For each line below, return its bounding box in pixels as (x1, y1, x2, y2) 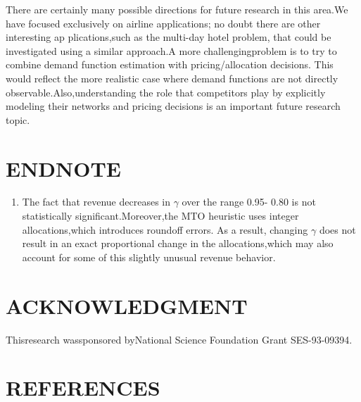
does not (319, 222, 356, 237)
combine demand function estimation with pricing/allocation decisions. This (6, 57, 334, 72)
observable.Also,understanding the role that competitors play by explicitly (6, 84, 326, 99)
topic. (6, 112, 30, 127)
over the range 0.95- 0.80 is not (182, 194, 316, 209)
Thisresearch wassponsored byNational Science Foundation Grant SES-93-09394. (6, 332, 353, 346)
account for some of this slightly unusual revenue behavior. (22, 249, 276, 264)
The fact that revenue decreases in (22, 194, 170, 209)
